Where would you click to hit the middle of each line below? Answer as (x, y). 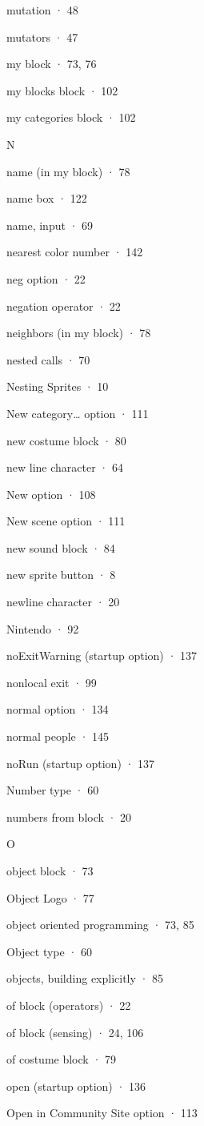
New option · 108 (51, 494)
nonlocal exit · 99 (52, 682)
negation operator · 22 (64, 306)
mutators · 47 (42, 36)
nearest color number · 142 (75, 252)
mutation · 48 (42, 10)
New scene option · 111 (66, 521)
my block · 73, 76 (52, 64)
